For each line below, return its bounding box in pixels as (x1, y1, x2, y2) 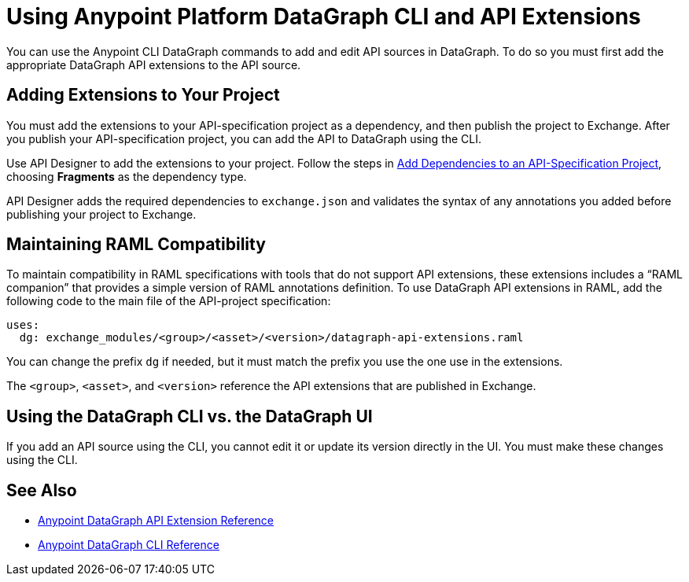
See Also (6, 480, 77, 500)
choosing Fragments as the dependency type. (6, 169, 247, 183)
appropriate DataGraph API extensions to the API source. (6, 57, 301, 72)
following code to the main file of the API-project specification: (6, 294, 331, 308)
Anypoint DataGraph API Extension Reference (38, 514, 274, 528)
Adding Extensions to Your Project (6, 85, 280, 105)
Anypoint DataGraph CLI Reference (38, 538, 219, 552)
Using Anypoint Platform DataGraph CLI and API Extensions (6, 3, 641, 30)
